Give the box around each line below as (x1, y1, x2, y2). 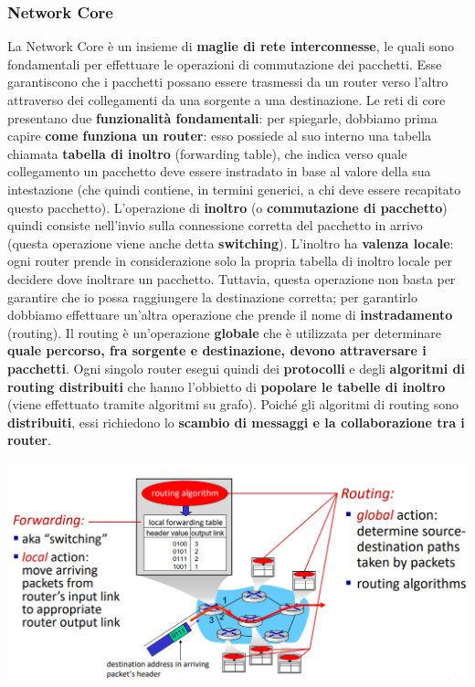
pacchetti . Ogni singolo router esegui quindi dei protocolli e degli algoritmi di (7, 358, 466, 377)
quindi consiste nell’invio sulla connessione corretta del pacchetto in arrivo (7, 216, 423, 235)
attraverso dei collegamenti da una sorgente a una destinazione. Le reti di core (7, 90, 446, 109)
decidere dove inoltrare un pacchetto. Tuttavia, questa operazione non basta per (7, 269, 456, 288)
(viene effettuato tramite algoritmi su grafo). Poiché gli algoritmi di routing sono (7, 395, 459, 414)
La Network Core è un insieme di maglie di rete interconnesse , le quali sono (7, 37, 454, 56)
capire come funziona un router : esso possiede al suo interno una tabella (7, 126, 432, 145)
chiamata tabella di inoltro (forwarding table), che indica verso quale (7, 143, 407, 163)
